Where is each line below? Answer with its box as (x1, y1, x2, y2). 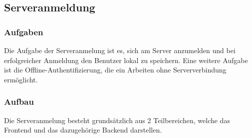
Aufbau (4, 95, 34, 108)
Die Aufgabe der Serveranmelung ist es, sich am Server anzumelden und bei (4, 45, 236, 55)
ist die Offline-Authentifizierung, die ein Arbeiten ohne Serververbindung (4, 65, 227, 75)
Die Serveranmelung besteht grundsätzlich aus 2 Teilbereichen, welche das (4, 115, 230, 125)
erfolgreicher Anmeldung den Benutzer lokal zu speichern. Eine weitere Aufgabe (4, 55, 248, 65)
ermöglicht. (4, 74, 38, 84)
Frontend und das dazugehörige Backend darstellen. (4, 125, 162, 135)
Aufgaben (4, 25, 43, 38)
